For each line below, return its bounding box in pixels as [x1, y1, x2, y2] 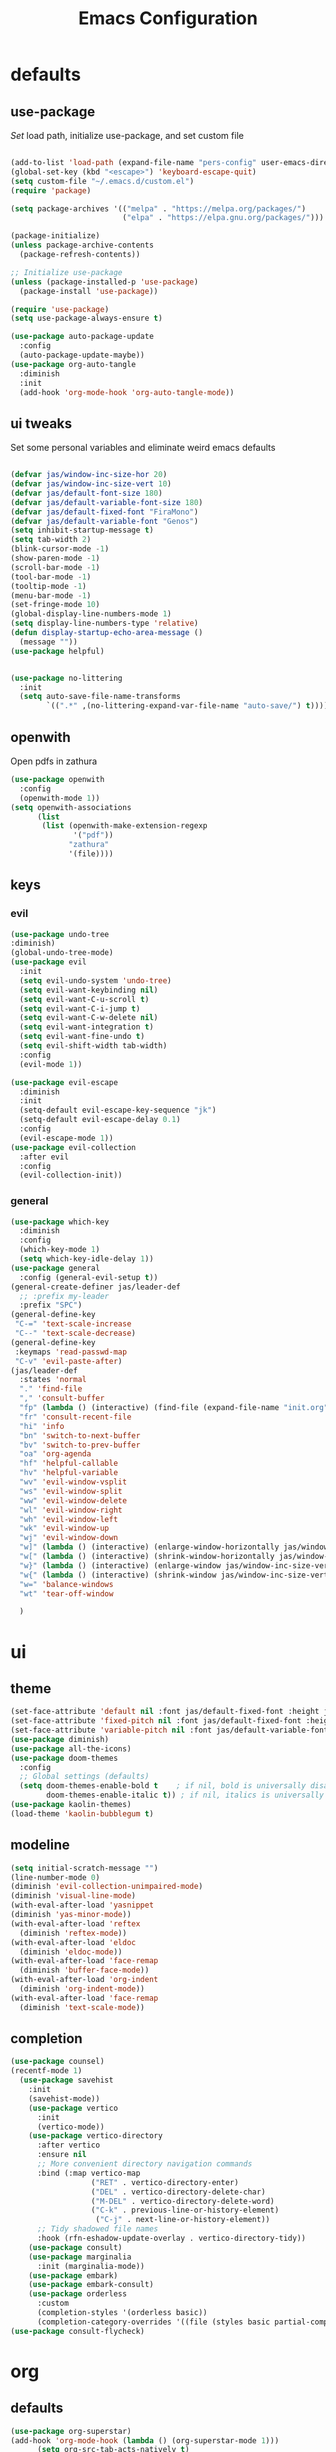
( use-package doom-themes [10, 1753, 118, 1763]
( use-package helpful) [10, 646, 105, 656]
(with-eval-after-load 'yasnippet [10, 1900, 155, 1911]
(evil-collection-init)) [19, 1170, 123, 1181]
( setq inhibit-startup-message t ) [10, 525, 155, 536]
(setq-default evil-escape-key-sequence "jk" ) [19, 1105, 217, 1116]
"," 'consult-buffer [19, 1393, 105, 1404]
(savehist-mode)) [28, 2093, 101, 2104]
